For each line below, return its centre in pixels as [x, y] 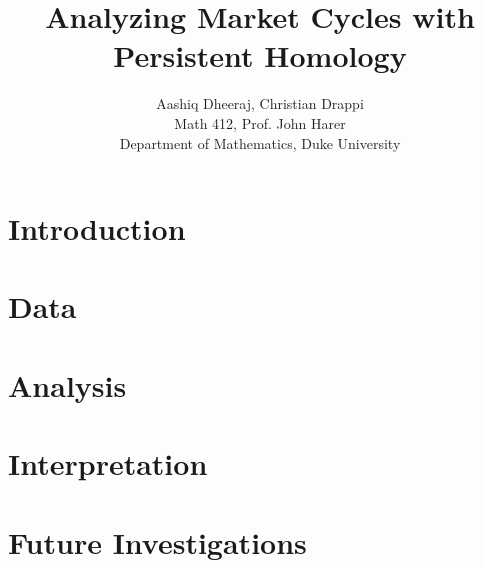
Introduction [97, 228]
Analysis [67, 384]
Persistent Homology [260, 55]
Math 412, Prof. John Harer [260, 122]
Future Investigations [157, 541]
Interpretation [108, 463]
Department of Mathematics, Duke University [260, 142]
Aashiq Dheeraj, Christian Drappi [260, 103]
